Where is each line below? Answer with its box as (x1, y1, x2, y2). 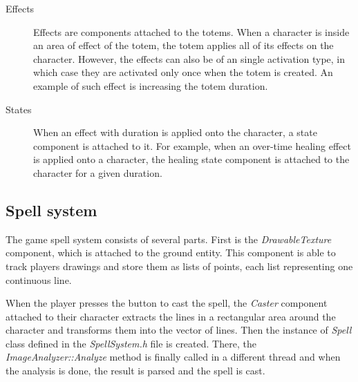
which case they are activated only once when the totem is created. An (33, 65, 333, 79)
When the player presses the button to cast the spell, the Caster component (6, 296, 328, 310)
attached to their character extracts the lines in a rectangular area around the (6, 309, 336, 323)
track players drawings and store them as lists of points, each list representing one (6, 258, 353, 273)
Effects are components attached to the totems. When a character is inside (33, 24, 350, 39)
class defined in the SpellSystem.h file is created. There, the (6, 336, 256, 350)
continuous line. (6, 272, 72, 287)
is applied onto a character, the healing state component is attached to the (33, 152, 350, 166)
